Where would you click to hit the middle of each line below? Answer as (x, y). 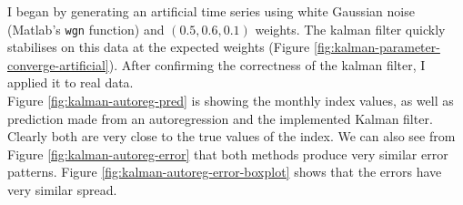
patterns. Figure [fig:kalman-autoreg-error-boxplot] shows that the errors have (225, 172)
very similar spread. (62, 190)
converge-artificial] (58, 64)
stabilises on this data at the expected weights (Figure (159, 47)
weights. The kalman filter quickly (350, 29)
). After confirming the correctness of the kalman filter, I (267, 64)
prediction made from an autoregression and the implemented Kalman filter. (220, 118)
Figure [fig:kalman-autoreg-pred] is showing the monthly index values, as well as (231, 101)
